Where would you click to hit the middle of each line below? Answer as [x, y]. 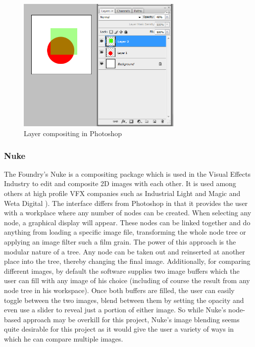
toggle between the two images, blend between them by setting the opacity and [124, 300]
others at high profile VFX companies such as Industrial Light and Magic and [122, 193]
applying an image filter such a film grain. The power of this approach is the [120, 242]
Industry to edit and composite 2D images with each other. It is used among [120, 183]
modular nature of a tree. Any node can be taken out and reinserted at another [125, 251]
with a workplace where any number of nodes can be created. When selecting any [128, 213]
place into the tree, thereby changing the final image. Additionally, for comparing [127, 261]
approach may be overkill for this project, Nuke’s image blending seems [131, 319]
